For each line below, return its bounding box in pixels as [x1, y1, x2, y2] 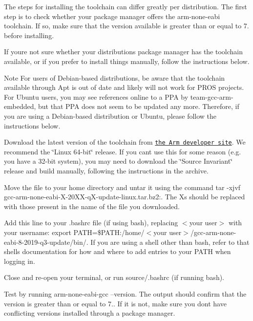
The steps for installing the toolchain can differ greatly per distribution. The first [4, 1, 247, 11]
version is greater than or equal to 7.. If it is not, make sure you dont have [4, 298, 227, 308]
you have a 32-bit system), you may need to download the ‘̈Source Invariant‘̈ [4, 156, 233, 166]
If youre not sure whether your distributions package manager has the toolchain [4, 46, 243, 57]
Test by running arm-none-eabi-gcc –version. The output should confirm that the [4, 288, 247, 299]
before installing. [4, 30, 54, 40]
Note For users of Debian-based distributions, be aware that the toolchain [4, 72, 225, 83]
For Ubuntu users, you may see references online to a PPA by [4, 91, 189, 102]
